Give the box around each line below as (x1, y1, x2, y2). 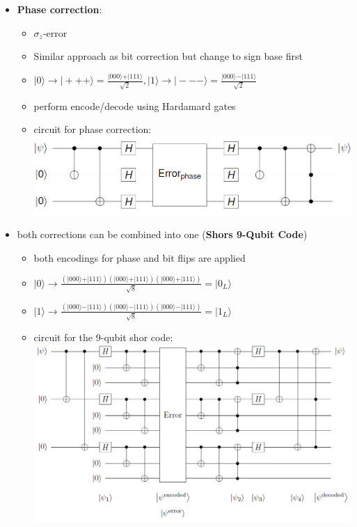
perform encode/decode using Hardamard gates (33, 98, 236, 113)
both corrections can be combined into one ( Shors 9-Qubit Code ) (17, 227, 308, 242)
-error (42, 25, 68, 40)
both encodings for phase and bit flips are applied (33, 251, 246, 265)
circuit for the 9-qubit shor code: (33, 329, 173, 344)
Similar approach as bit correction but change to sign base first (33, 49, 303, 63)
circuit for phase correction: (33, 122, 152, 136)
